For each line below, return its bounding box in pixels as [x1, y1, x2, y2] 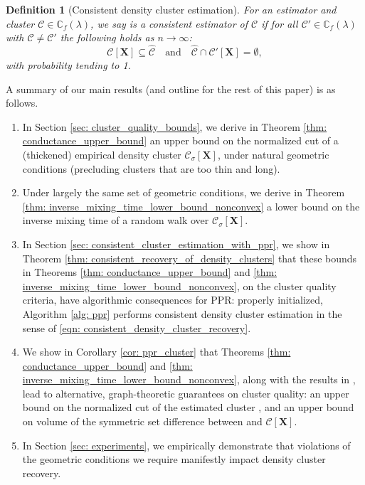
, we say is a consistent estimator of [90, 16, 248, 31]
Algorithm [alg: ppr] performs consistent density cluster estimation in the [22, 306, 342, 321]
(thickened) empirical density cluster [22, 146, 181, 161]
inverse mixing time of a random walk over [22, 213, 209, 228]
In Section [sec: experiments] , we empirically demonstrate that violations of [22, 437, 351, 452]
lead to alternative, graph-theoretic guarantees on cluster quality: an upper [22, 385, 349, 400]
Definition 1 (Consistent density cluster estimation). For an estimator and [6, 2, 337, 16]
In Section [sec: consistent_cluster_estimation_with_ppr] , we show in [22, 236, 330, 251]
